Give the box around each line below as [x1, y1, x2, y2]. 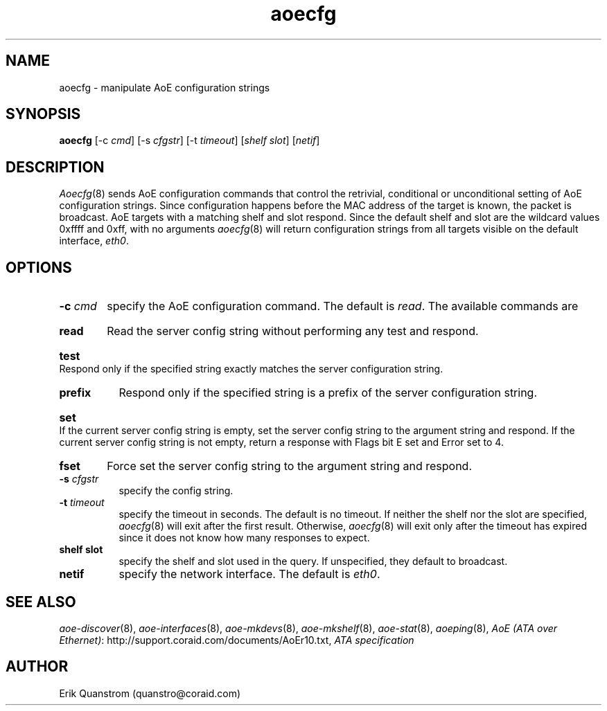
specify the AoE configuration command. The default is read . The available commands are [107, 299, 579, 314]
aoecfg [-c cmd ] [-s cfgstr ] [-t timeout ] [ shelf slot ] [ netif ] [59, 134, 320, 147]
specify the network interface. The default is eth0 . [118, 567, 380, 582]
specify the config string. [118, 485, 234, 497]
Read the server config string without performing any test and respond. [107, 324, 479, 339]
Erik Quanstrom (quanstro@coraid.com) [59, 687, 241, 699]
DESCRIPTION [6, 158, 105, 176]
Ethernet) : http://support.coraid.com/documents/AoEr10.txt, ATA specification [59, 633, 414, 646]
